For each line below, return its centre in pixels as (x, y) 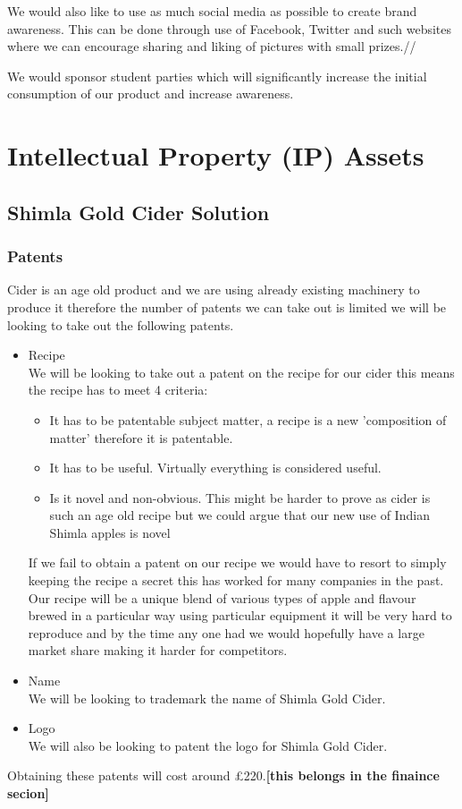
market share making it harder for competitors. (158, 650)
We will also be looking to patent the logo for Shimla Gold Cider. (208, 745)
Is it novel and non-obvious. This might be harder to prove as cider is (240, 497)
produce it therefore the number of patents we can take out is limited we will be (227, 307)
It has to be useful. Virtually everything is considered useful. (215, 468)
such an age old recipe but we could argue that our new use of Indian (239, 515)
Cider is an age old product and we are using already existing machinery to (214, 290)
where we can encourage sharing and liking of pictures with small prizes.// (212, 46)
